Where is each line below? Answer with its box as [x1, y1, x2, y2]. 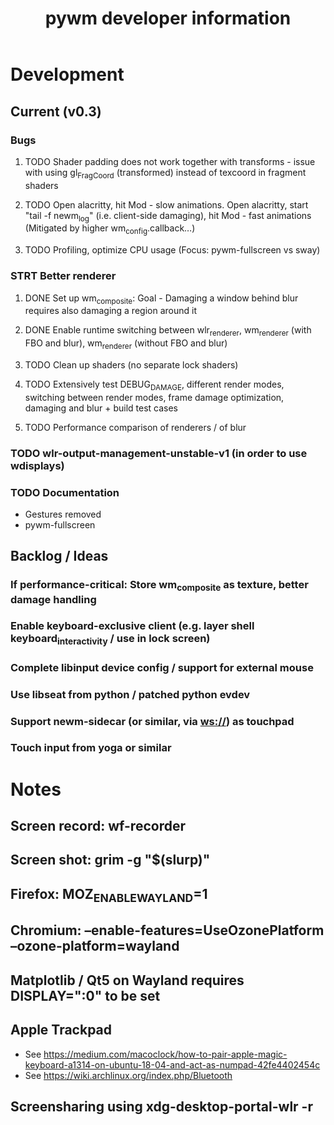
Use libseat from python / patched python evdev [10, 687, 251, 701]
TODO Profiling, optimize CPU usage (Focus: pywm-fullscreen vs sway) [24, 244, 321, 256]
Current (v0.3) [10, 103, 102, 120]
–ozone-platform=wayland [10, 938, 180, 955]
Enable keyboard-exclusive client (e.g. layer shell [10, 619, 255, 633]
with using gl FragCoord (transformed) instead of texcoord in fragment [24, 166, 307, 181]
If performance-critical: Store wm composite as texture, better [10, 578, 309, 594]
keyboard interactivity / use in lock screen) [10, 632, 211, 647]
